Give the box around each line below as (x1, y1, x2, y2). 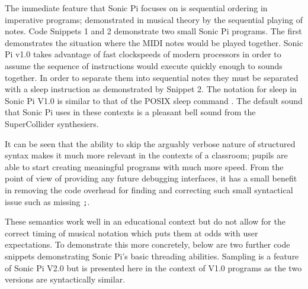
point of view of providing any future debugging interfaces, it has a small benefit (5, 172, 297, 184)
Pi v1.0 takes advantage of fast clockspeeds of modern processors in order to (5, 48, 281, 60)
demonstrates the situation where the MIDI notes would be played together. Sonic (5, 36, 303, 48)
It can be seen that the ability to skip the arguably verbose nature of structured (5, 137, 296, 150)
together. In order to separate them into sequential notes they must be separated (5, 71, 299, 83)
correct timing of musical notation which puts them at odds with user (5, 226, 258, 239)
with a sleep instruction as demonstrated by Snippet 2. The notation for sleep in (5, 83, 297, 95)
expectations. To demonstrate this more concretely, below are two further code (5, 238, 290, 251)
